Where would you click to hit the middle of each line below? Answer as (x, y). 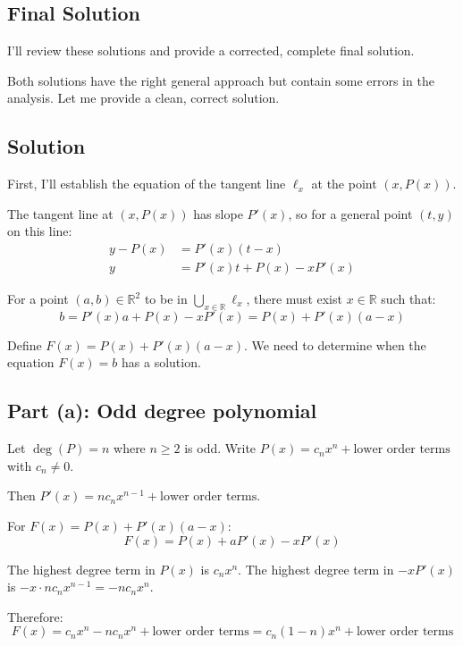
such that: (408, 299)
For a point (38, 299)
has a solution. (161, 362)
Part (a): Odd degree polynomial (162, 411)
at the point (344, 184)
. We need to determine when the (335, 344)
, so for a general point (350, 213)
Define (25, 344)
